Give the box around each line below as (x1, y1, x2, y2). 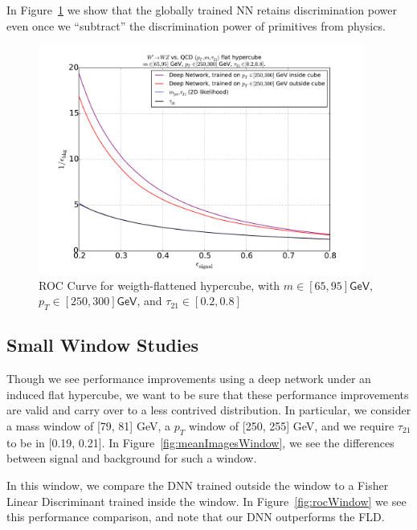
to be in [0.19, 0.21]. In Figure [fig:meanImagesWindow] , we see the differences (6, 434, 395, 450)
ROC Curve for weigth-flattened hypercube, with (39, 276, 280, 293)
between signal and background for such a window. (6, 450, 257, 467)
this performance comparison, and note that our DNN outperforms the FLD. (6, 508, 385, 525)
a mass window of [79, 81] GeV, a (6, 417, 171, 434)
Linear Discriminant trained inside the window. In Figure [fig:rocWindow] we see (6, 492, 407, 509)
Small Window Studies (6, 332, 199, 357)
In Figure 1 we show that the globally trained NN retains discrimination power (6, 2, 397, 18)
